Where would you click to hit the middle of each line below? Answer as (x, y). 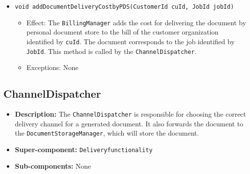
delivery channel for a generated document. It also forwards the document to (129, 123)
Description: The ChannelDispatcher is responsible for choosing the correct (130, 114)
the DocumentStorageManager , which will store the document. (107, 133)
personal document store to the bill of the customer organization (123, 32)
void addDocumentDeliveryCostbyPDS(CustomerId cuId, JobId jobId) (124, 7)
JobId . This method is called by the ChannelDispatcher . (111, 51)
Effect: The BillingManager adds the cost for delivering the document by (136, 22)
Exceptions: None (52, 67)
